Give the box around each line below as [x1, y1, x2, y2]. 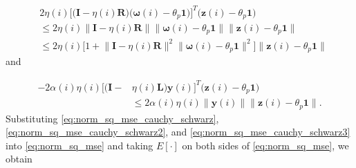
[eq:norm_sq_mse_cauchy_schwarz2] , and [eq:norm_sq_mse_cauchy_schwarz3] [6, 124, 350, 139]
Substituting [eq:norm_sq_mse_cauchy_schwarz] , [6, 111, 219, 125]
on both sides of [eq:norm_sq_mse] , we [182, 138, 349, 152]
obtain [6, 151, 32, 166]
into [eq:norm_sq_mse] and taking [6, 138, 153, 152]
